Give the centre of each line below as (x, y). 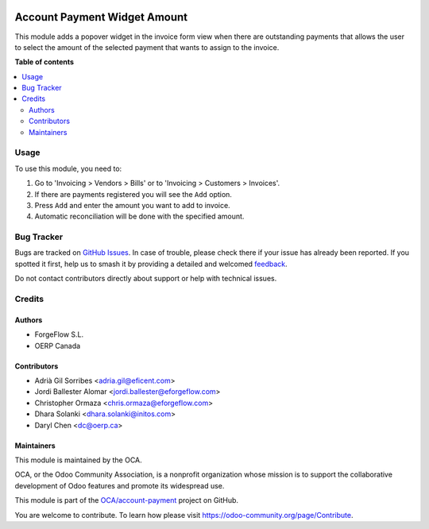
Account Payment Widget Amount (101, 17)
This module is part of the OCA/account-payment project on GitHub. (126, 500)
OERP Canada (58, 346)
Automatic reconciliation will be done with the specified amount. (139, 216)
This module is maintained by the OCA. (78, 460)
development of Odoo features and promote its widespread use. (120, 485)
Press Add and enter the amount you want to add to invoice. (132, 205)
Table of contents (44, 62)
